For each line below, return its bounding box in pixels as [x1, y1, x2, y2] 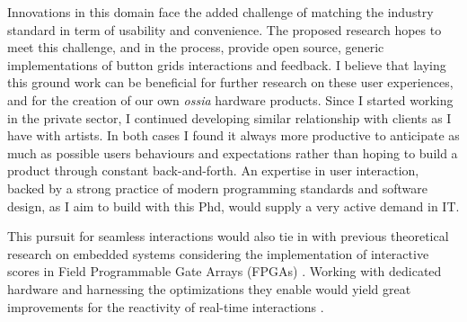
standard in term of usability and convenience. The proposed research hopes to [7, 20, 442, 39]
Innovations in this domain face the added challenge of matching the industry [7, 3, 434, 21]
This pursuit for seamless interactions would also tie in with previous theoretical [7, 227, 449, 246]
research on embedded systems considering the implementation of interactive [7, 244, 429, 263]
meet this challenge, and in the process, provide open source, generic [7, 38, 384, 57]
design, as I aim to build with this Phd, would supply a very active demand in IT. [7, 196, 460, 215]
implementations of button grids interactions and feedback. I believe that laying [7, 55, 446, 74]
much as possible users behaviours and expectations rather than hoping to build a [7, 143, 458, 162]
